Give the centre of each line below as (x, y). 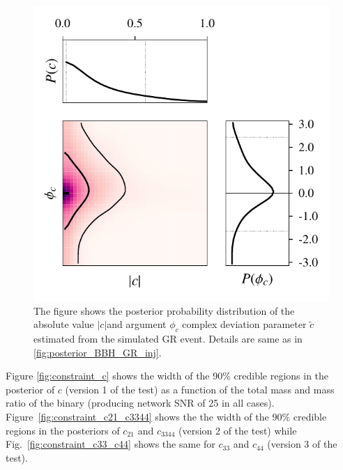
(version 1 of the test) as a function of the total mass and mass (200, 389)
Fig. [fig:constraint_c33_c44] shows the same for (110, 444)
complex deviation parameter (244, 324)
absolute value (64, 324)
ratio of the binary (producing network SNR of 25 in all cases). (140, 403)
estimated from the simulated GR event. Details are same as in (168, 338)
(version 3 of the (302, 444)
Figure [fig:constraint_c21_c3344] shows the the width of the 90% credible (166, 416)
